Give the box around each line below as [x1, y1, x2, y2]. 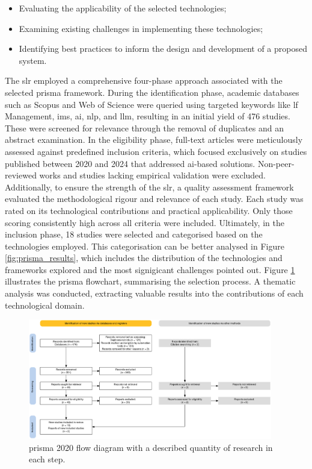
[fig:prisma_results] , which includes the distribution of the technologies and [5, 251, 283, 264]
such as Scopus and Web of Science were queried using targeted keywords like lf [5, 98, 298, 110]
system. [19, 54, 47, 66]
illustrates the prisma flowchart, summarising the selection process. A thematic [5, 275, 296, 288]
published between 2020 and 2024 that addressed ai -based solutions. [5, 157, 255, 169]
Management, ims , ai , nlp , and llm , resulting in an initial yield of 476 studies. [5, 110, 290, 122]
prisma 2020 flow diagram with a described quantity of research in [29, 441, 273, 453]
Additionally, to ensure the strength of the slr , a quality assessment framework [5, 180, 294, 193]
